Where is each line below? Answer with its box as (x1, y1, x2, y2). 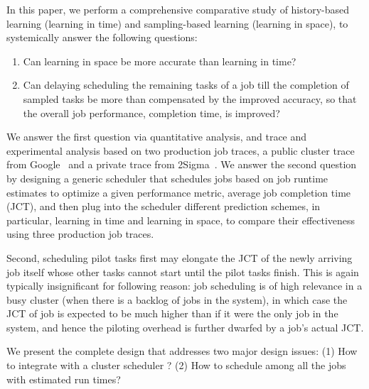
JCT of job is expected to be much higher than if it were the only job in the (6, 306, 338, 321)
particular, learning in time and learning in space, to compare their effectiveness (6, 212, 355, 227)
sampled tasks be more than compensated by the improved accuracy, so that (23, 91, 357, 106)
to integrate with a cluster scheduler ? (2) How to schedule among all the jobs (6, 358, 346, 373)
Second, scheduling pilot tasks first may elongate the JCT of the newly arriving (6, 250, 353, 265)
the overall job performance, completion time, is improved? (23, 105, 280, 120)
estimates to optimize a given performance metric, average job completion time (6, 185, 351, 199)
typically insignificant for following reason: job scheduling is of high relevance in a (6, 278, 363, 293)
